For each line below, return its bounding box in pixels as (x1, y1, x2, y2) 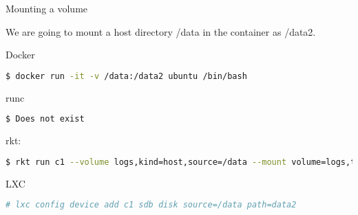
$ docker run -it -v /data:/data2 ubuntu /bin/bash (6, 71, 247, 81)
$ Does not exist (6, 114, 85, 124)
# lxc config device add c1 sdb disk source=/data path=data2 (6, 200, 297, 210)
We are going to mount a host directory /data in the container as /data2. (6, 24, 316, 38)
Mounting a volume (6, 1, 88, 15)
